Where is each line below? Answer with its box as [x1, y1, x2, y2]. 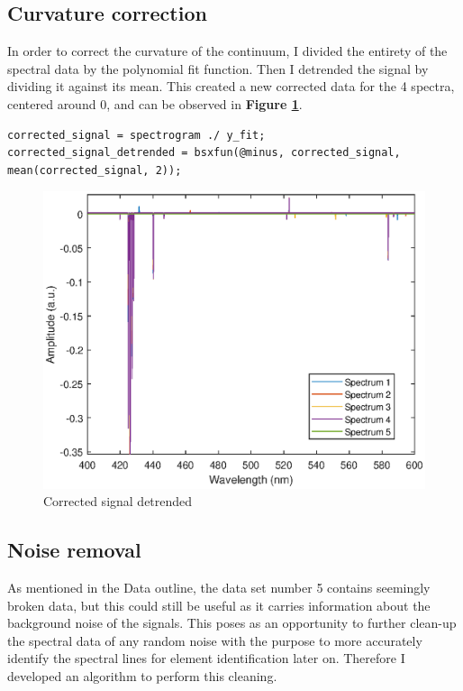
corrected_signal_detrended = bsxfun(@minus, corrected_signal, [7, 146, 401, 160]
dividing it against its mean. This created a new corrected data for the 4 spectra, [7, 77, 455, 96]
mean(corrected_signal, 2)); [7, 163, 182, 177]
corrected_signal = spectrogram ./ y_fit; [7, 128, 266, 142]
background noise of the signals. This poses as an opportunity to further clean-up [7, 613, 457, 632]
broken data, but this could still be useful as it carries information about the [7, 595, 431, 614]
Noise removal [7, 536, 141, 564]
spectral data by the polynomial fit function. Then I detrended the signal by [7, 59, 429, 78]
